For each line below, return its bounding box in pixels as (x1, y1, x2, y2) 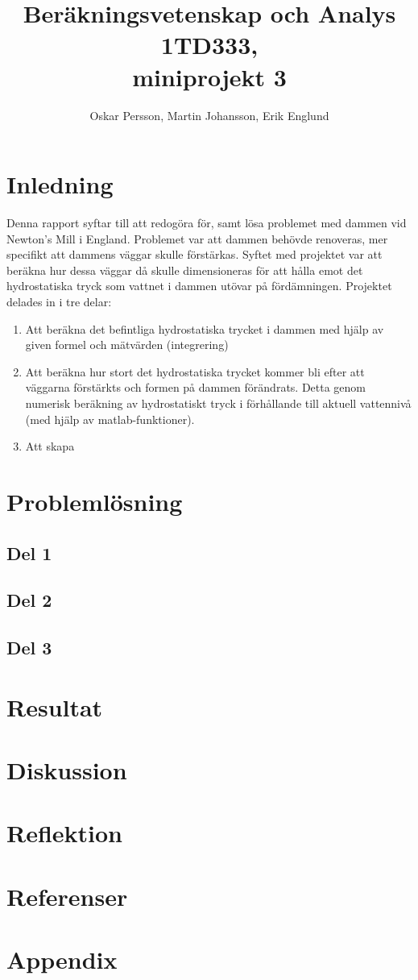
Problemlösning (6, 484, 183, 517)
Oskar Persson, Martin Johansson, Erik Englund (89, 106, 329, 123)
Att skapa (25, 438, 75, 455)
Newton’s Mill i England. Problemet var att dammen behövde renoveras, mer (6, 230, 388, 247)
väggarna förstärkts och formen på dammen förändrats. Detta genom (25, 379, 366, 396)
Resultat (6, 690, 103, 723)
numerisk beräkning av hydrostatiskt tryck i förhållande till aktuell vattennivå (25, 394, 412, 411)
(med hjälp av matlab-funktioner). (25, 410, 195, 427)
